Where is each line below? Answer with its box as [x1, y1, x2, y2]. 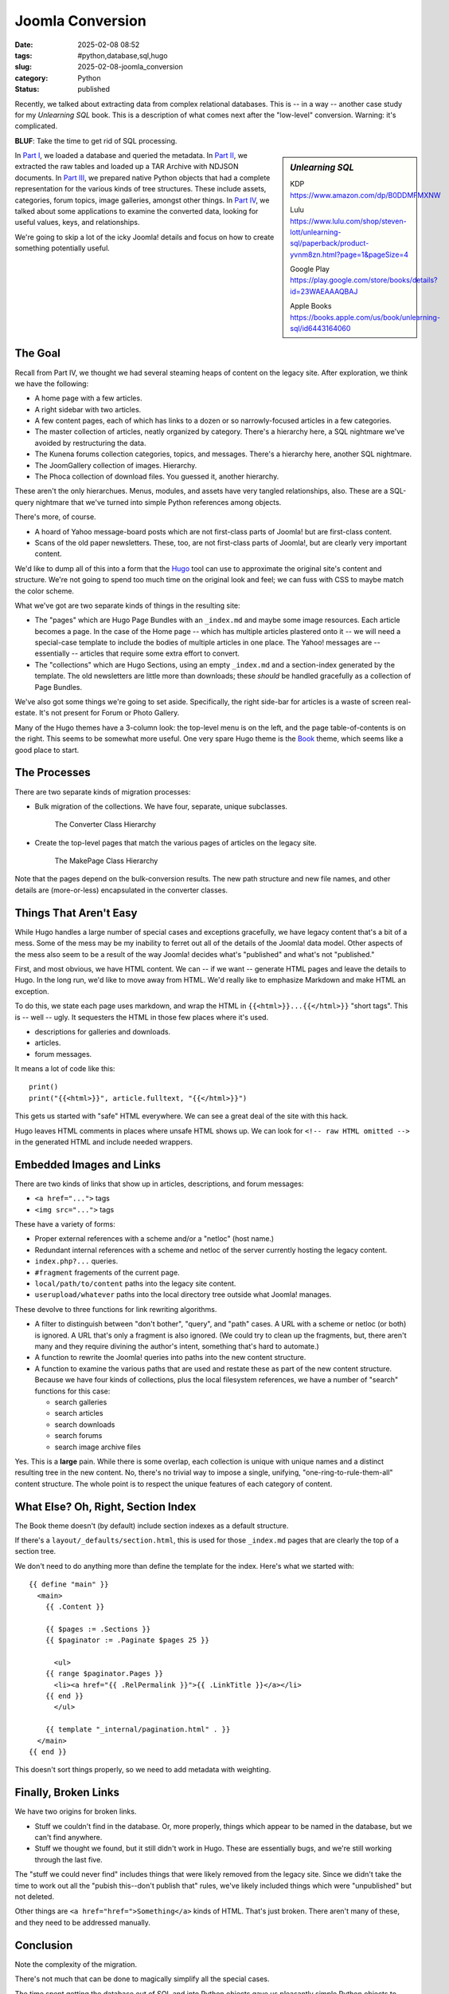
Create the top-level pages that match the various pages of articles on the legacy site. [34, 837, 318, 847]
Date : [14, 40, 33, 49]
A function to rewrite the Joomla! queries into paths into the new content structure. [34, 1353, 306, 1362]
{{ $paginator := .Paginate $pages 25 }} [45, 1636, 210, 1645]
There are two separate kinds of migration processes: [14, 786, 191, 797]
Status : [14, 85, 40, 94]
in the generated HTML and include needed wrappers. [14, 1137, 193, 1147]
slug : [14, 62, 32, 72]
